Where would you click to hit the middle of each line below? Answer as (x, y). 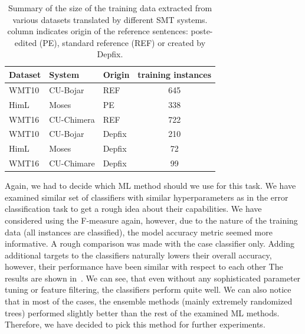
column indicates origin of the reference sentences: (98, 31)
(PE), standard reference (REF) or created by (122, 42)
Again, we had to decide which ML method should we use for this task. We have (150, 186)
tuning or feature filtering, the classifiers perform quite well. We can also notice (148, 289)
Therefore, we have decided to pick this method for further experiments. (135, 324)
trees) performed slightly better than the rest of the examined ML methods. (142, 312)
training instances (174, 74)
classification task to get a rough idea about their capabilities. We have (133, 209)
